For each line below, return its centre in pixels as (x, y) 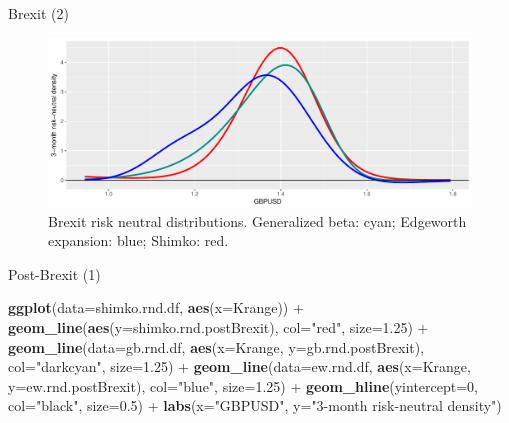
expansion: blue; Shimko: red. (138, 240)
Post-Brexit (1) (54, 273)
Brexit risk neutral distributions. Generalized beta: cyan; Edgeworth (257, 220)
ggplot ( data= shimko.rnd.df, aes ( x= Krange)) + (156, 307)
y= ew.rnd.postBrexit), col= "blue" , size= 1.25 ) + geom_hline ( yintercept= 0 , (243, 385)
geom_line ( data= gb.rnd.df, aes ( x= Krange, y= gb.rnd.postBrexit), (216, 346)
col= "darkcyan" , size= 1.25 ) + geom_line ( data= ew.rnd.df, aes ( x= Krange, (239, 366)
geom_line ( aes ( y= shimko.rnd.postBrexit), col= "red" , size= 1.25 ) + (218, 326)
